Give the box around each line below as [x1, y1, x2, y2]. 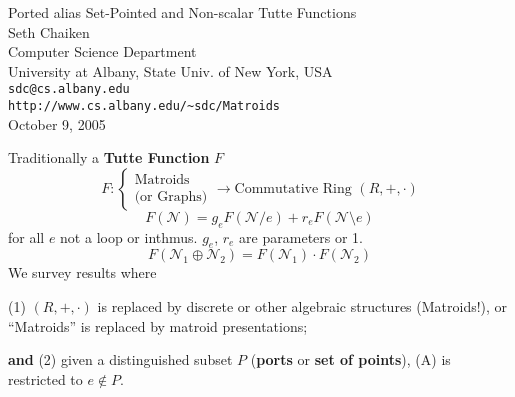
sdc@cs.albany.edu [8, 82, 130, 97]
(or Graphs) [134, 189, 208, 204]
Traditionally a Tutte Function [8, 147, 210, 168]
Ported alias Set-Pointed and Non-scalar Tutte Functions [8, 2, 357, 22]
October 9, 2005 [8, 113, 106, 134]
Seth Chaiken [8, 21, 90, 42]
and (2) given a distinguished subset [8, 349, 233, 370]
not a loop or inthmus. [60, 226, 198, 247]
